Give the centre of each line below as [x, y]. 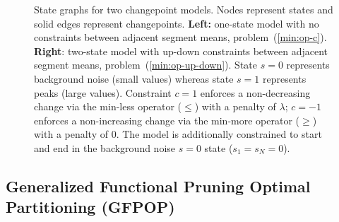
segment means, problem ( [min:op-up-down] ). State [146, 65]
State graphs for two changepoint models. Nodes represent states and [184, 9]
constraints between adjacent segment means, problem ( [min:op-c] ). [180, 37]
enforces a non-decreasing [255, 92]
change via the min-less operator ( [108, 106]
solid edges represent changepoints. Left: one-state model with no [177, 23]
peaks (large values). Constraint [103, 92]
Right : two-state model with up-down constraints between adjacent [181, 51]
